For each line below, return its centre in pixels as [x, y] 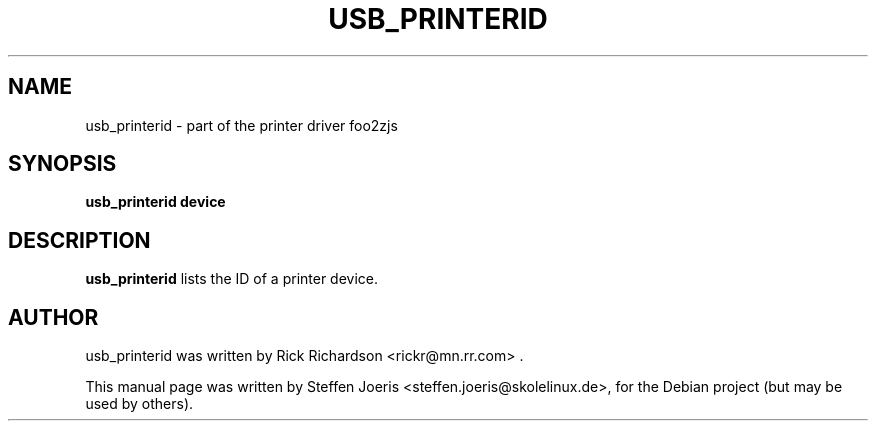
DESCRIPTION [79, 240]
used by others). [139, 404]
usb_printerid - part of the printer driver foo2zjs [241, 125]
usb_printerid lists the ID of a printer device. [232, 279]
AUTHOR [53, 317]
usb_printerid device [155, 202]
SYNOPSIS [62, 164]
